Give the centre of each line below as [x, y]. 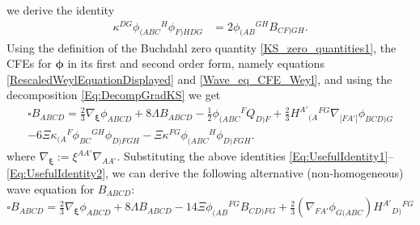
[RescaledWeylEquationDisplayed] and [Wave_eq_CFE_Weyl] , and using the [199, 79]
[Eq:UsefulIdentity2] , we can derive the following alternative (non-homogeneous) [205, 172]
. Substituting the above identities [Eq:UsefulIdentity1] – [255, 156]
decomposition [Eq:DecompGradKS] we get [114, 95]
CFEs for [29, 63]
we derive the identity [61, 10]
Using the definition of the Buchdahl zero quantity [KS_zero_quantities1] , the [202, 47]
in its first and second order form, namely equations [196, 63]
